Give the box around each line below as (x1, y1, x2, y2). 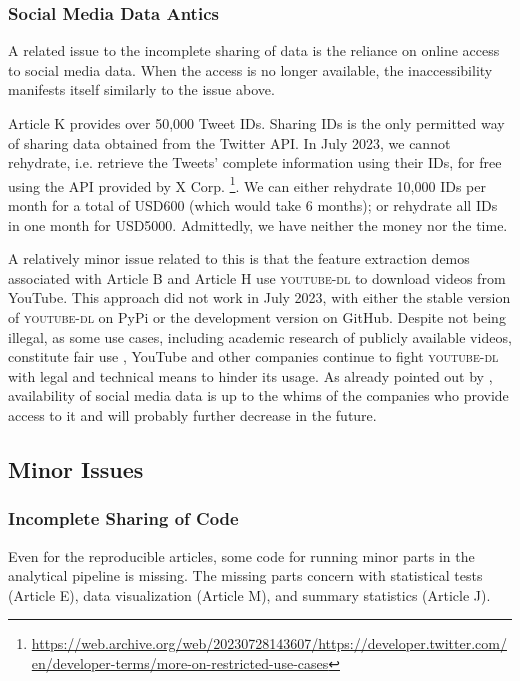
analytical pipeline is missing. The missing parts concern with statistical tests (8, 565, 483, 586)
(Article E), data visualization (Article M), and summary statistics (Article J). (8, 584, 491, 605)
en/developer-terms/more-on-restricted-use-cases (31, 652, 329, 673)
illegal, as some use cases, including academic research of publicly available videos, (8, 326, 512, 347)
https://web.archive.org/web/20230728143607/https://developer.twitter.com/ (31, 633, 507, 654)
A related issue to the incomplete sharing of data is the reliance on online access (8, 40, 500, 61)
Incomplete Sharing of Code (8, 506, 239, 531)
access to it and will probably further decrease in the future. (8, 404, 377, 425)
